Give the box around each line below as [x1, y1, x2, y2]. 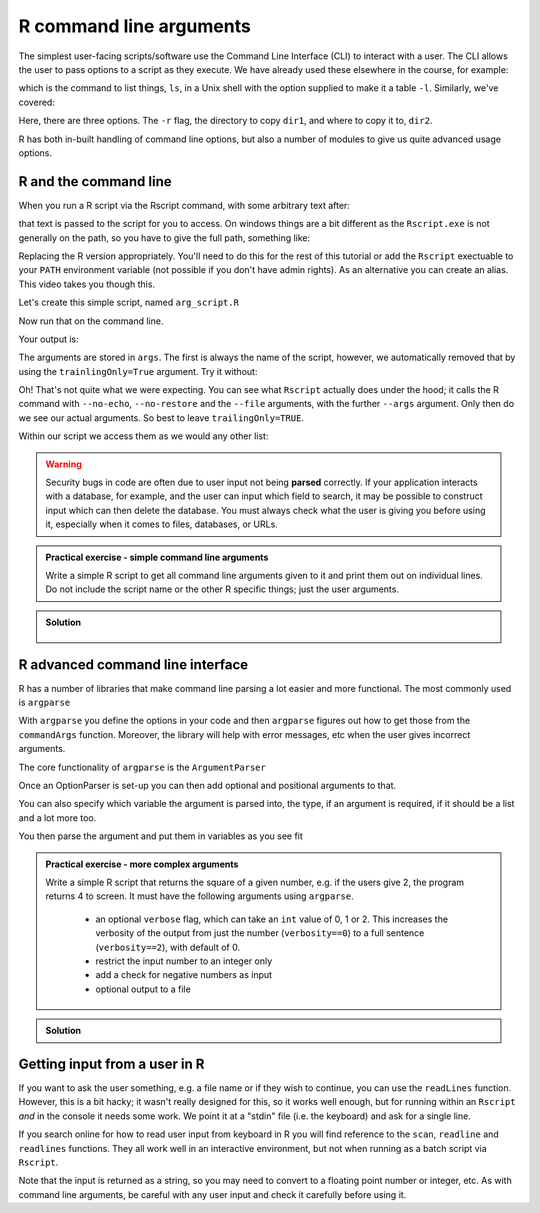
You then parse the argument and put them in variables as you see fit [18, 830, 304, 842]
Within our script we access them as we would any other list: [18, 430, 269, 442]
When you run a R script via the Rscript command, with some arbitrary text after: [18, 199, 350, 211]
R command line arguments [18, 15, 252, 37]
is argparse [18, 696, 71, 709]
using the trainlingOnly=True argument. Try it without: [18, 365, 258, 377]
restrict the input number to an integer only [95, 955, 273, 967]
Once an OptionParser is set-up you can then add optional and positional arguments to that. [18, 780, 397, 792]
